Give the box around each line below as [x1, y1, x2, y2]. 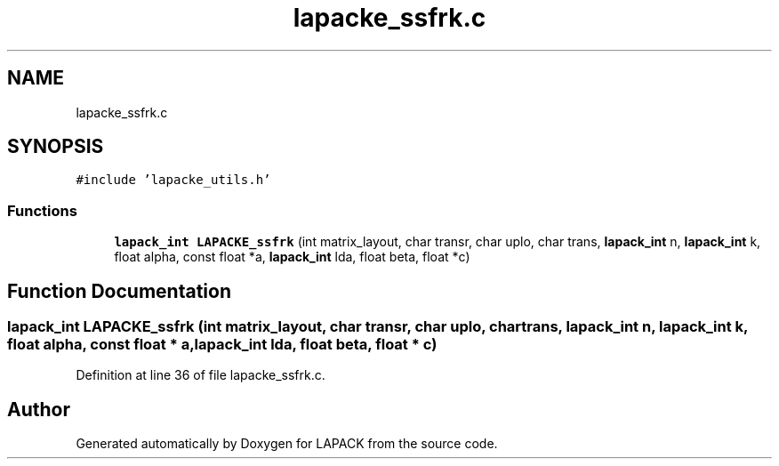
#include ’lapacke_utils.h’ [76, 173, 271, 188]
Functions [7, 201, 77, 220]
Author [7, 398, 70, 421]
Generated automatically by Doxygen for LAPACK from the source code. [76, 436, 498, 452]
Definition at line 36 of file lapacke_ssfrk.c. [76, 367, 325, 383]
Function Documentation [7, 279, 231, 302]
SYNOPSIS [7, 135, 104, 158]
